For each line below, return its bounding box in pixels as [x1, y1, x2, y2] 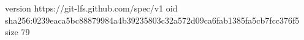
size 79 [5, 25, 30, 38]
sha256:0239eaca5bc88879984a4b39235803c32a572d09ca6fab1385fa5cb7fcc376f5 [5, 13, 300, 26]
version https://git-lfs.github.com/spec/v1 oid [5, 2, 178, 14]
